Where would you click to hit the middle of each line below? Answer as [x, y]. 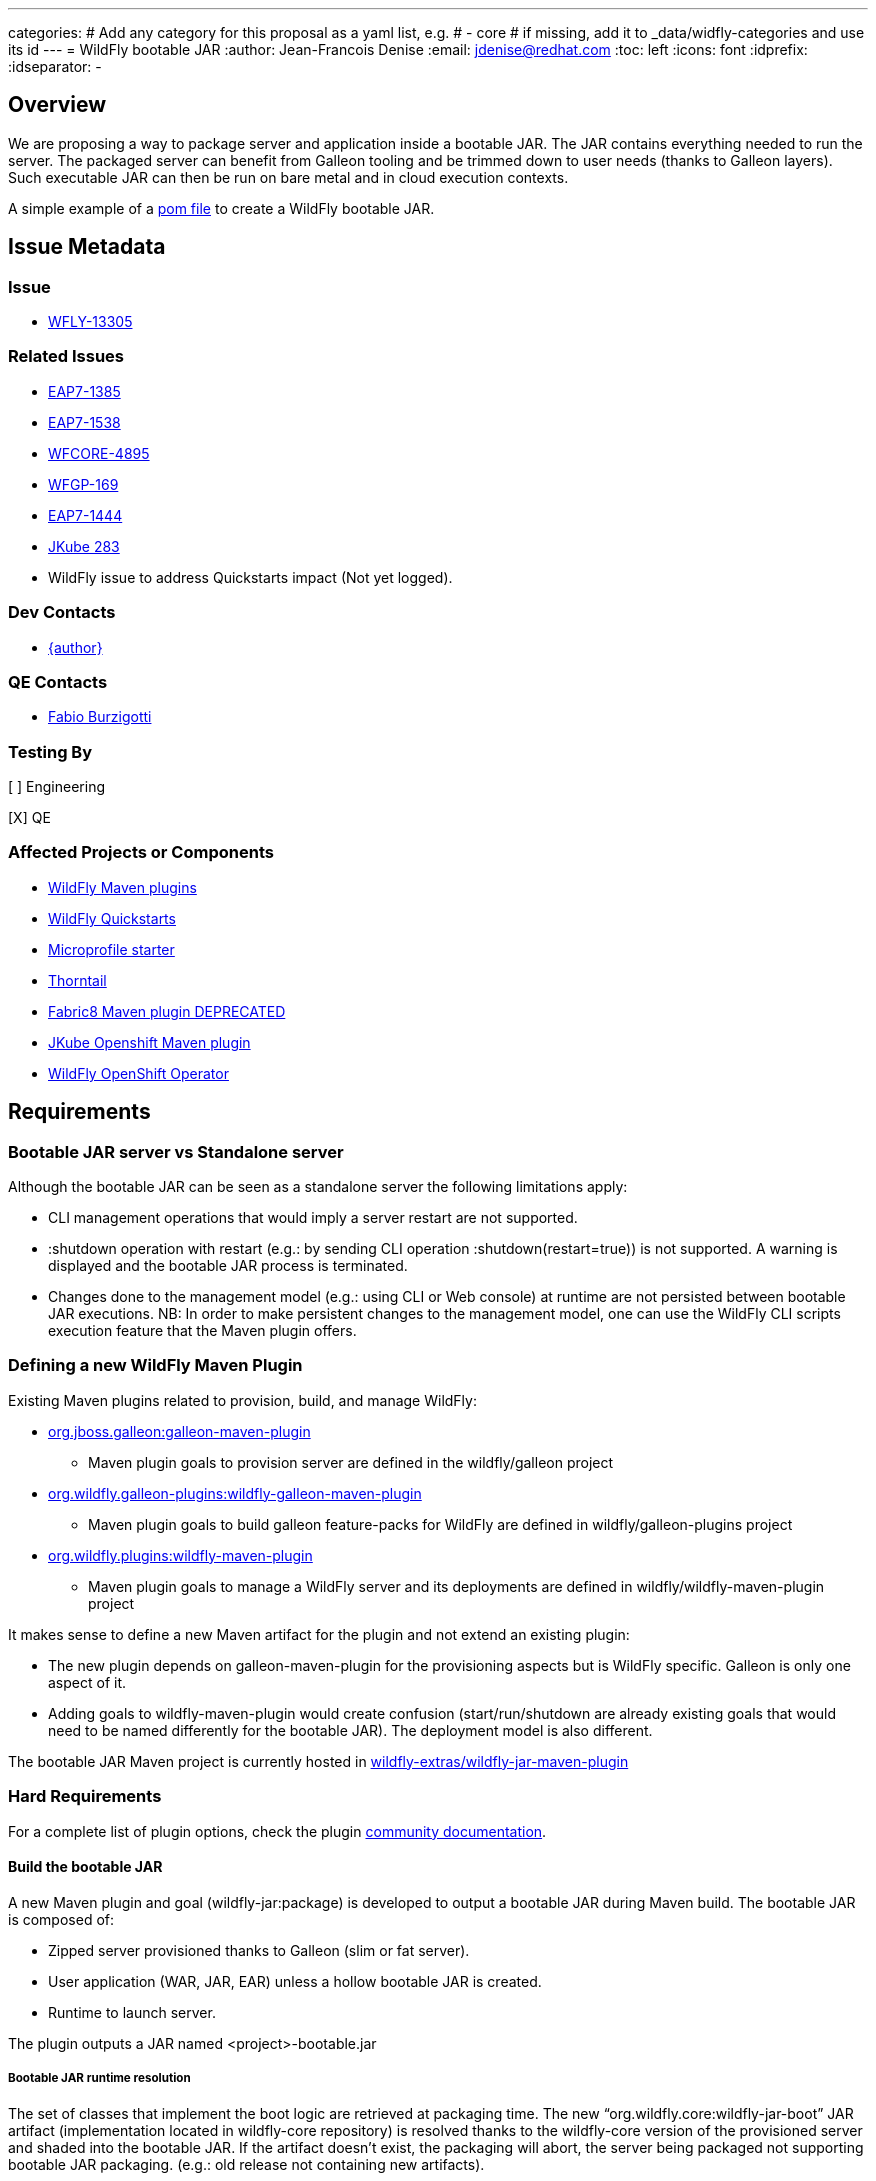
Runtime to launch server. [132, 2012]
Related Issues [66, 356]
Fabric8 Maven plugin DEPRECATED [167, 1011]
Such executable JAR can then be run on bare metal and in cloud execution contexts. [288, 177]
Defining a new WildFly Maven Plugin [155, 1365]
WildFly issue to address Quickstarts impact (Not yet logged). [250, 577]
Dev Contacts [62, 612]
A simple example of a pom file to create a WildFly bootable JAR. [221, 208]
